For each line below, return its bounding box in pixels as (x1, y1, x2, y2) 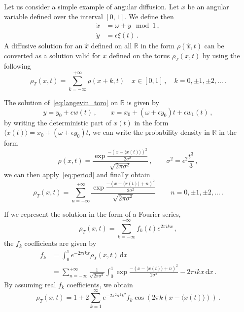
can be (204, 40, 224, 51)
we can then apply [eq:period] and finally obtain (4, 169, 150, 180)
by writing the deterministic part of (4, 117, 111, 127)
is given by (127, 97, 159, 107)
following (4, 61, 31, 71)
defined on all (91, 40, 132, 51)
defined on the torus (109, 50, 170, 61)
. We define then (124, 11, 174, 21)
